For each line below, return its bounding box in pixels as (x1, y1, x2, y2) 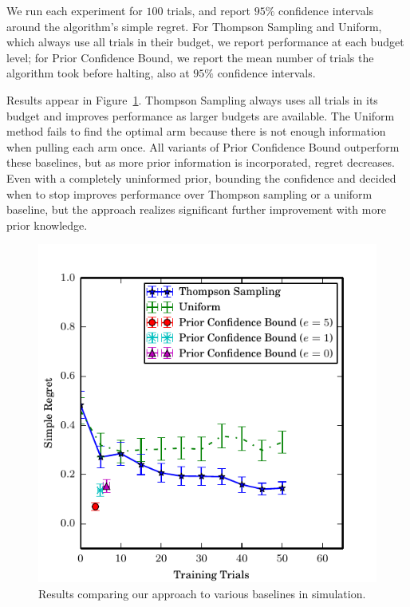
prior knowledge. (6, 216, 88, 233)
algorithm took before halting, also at (6, 65, 190, 81)
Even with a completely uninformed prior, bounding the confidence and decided (6, 169, 396, 186)
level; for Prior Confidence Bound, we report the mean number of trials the (6, 49, 374, 65)
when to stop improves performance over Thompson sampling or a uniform (6, 185, 373, 202)
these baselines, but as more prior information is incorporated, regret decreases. (6, 154, 395, 171)
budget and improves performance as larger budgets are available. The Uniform (6, 107, 395, 124)
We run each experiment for (6, 2, 143, 18)
